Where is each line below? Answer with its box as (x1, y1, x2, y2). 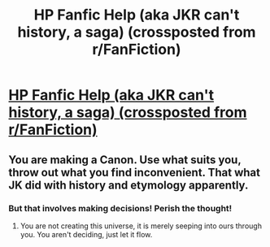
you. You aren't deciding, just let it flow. (20, 229, 153, 239)
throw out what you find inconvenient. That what (8, 165, 260, 180)
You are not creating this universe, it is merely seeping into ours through (20, 221, 263, 231)
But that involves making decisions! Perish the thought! (8, 202, 233, 214)
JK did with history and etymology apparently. (8, 178, 249, 192)
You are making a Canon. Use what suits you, (8, 153, 242, 167)
